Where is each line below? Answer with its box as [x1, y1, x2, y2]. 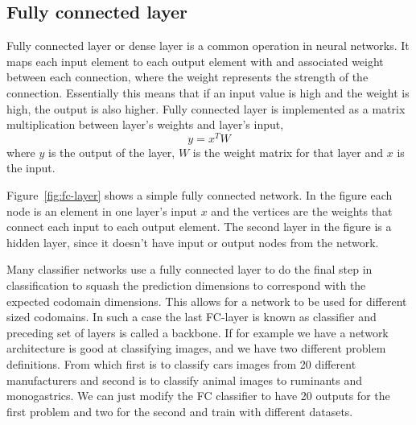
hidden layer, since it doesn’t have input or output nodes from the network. [6, 233, 379, 250]
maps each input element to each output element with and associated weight [6, 52, 384, 69]
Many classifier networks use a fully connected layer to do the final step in [6, 261, 373, 278]
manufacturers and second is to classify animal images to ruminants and [6, 371, 363, 388]
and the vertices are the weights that [211, 202, 393, 219]
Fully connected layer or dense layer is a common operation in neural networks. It [6, 37, 410, 54]
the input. [6, 159, 56, 176]
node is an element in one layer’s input [6, 202, 198, 219]
